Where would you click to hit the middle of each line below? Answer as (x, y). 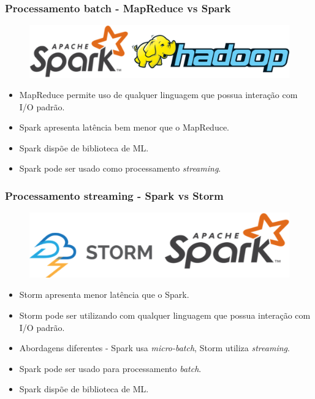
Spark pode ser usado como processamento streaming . (120, 168)
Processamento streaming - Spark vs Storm (114, 196)
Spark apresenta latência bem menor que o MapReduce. (124, 127)
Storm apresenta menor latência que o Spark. (104, 294)
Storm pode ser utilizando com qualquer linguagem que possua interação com (165, 315)
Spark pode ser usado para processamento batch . (110, 368)
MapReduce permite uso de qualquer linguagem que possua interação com (158, 95)
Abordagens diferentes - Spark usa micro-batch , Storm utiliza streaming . (154, 348)
